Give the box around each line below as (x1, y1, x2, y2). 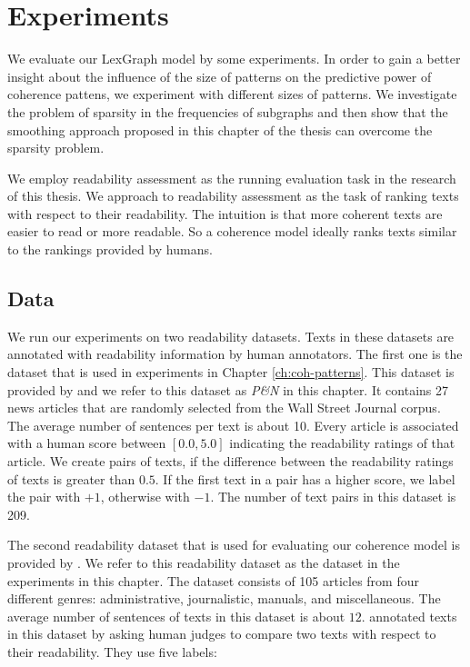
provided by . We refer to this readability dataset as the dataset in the (7, 553, 400, 572)
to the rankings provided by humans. (7, 240, 213, 259)
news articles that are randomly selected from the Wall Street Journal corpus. (7, 398, 441, 417)
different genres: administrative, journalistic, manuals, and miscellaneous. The (7, 589, 441, 608)
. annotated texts (361, 606, 457, 625)
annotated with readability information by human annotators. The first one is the (7, 344, 463, 363)
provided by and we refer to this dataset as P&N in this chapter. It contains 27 (7, 380, 448, 399)
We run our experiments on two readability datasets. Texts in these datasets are (7, 326, 455, 345)
